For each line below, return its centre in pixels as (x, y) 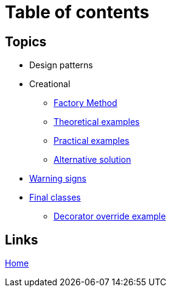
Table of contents (77, 12)
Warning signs (58, 179)
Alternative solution (92, 160)
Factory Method (85, 103)
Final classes (55, 198)
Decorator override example (110, 216)
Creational (50, 84)
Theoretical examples (97, 122)
